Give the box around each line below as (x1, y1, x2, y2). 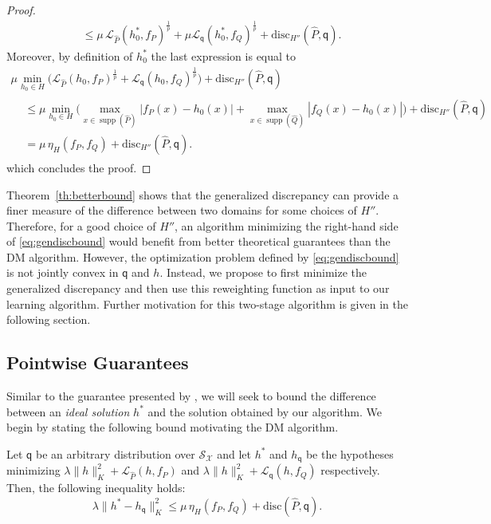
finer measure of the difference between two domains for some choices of (6, 202, 357, 219)
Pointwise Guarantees (6, 350, 189, 375)
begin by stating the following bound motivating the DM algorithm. (6, 419, 339, 435)
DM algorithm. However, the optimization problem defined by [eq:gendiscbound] (6, 248, 399, 265)
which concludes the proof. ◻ (6, 159, 151, 175)
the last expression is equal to (151, 47, 297, 64)
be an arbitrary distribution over (35, 445, 195, 462)
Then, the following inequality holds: (6, 479, 186, 496)
